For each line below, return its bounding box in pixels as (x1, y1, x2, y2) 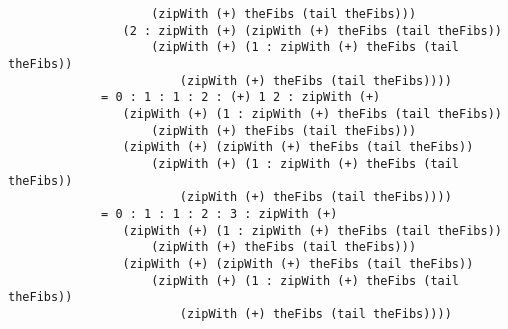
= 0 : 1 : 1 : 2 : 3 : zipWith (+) (101, 206, 338, 221)
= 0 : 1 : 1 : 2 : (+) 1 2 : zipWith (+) (101, 90, 381, 105)
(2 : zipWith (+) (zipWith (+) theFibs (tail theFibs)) (122, 23, 502, 38)
